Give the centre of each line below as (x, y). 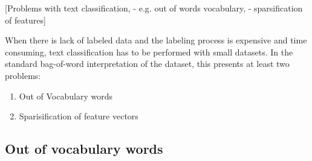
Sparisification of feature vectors (79, 116)
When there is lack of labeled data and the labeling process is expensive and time (156, 40)
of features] (25, 20)
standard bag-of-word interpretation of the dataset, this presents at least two (147, 64)
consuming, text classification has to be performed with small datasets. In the (149, 52)
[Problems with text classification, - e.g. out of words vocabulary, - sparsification (154, 8)
